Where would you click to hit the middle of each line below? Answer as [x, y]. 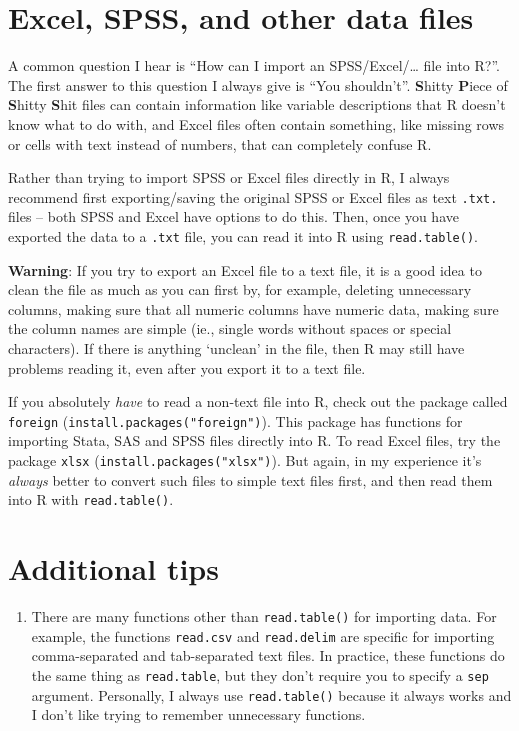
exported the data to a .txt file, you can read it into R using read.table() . [243, 235]
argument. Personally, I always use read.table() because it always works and [271, 694]
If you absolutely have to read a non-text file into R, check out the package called [258, 401]
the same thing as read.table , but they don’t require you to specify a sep [260, 674]
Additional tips [113, 568]
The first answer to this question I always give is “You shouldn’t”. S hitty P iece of [258, 84]
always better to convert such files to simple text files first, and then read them [250, 479]
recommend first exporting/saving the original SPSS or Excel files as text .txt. [253, 196]
